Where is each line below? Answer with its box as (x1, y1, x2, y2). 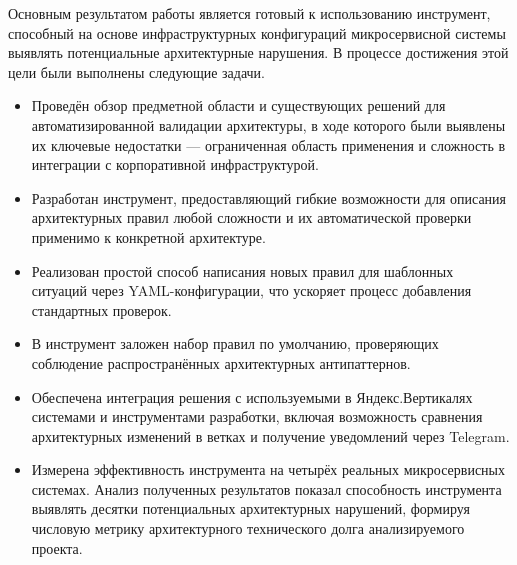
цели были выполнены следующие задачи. (8, 61, 265, 82)
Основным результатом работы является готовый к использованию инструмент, (8, 3, 491, 23)
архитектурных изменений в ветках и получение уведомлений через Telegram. (31, 425, 510, 446)
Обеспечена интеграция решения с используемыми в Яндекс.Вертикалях (31, 386, 473, 407)
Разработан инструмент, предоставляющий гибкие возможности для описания (31, 187, 507, 208)
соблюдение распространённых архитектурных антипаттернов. (31, 352, 411, 373)
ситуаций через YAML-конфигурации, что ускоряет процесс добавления (31, 280, 472, 301)
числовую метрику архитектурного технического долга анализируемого (31, 518, 465, 539)
